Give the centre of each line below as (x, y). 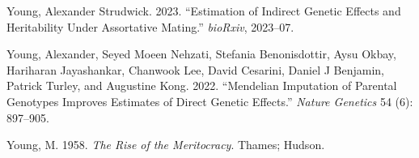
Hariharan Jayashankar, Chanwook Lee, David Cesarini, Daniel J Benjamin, (196, 69)
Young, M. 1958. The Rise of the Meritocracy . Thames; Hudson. (166, 145)
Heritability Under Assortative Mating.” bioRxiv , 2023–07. (150, 26)
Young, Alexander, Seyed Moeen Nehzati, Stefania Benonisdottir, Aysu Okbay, (201, 54)
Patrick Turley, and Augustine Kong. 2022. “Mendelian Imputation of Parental (202, 85)
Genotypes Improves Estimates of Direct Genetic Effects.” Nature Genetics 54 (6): (210, 101)
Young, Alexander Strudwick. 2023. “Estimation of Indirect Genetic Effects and (204, 11)
